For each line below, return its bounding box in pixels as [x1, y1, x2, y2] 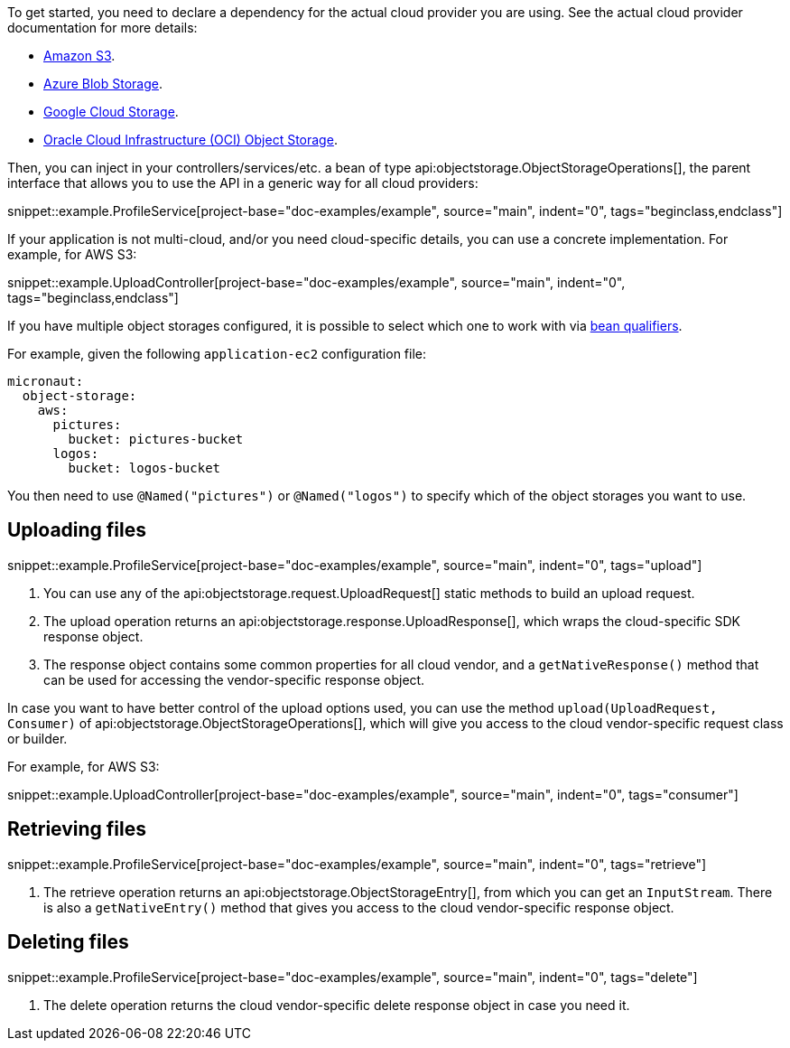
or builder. [7, 730, 68, 746]
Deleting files [7, 931, 129, 954]
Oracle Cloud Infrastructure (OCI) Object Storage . [43, 132, 338, 147]
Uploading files [7, 519, 147, 542]
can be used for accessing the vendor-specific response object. [43, 671, 425, 688]
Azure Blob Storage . [43, 76, 163, 91]
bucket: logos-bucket [68, 461, 221, 475]
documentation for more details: [7, 20, 198, 35]
